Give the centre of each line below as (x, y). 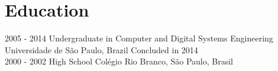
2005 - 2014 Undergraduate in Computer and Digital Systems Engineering (139, 38)
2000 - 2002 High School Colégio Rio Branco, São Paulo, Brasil (119, 61)
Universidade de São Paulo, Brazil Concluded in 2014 (101, 49)
